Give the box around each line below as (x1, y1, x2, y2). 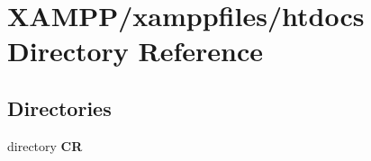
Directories (7, 94, 112, 121)
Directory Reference (7, 32, 264, 69)
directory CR (7, 136, 83, 155)
